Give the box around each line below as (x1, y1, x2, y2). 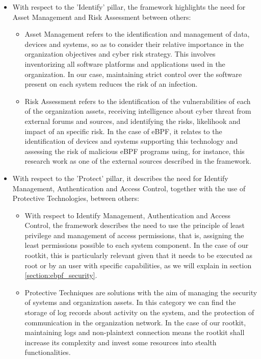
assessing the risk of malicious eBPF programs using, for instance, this (24, 145, 245, 156)
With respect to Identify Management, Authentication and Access (24, 210, 231, 220)
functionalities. (24, 347, 71, 357)
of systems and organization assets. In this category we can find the (24, 297, 236, 307)
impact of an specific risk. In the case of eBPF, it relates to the (24, 125, 222, 136)
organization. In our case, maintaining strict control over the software (24, 68, 242, 79)
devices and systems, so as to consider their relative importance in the (24, 38, 244, 49)
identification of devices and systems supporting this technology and (24, 136, 238, 146)
